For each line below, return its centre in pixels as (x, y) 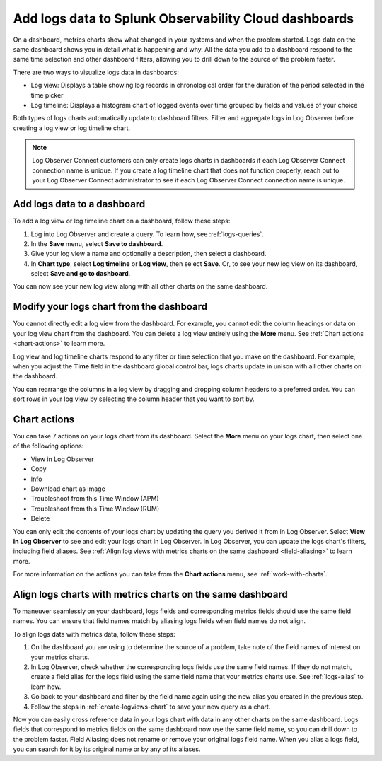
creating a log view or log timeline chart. (72, 128)
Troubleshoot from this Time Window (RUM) (95, 509)
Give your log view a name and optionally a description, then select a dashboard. (149, 254)
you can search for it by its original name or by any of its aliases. (107, 749)
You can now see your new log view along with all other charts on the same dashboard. (140, 286)
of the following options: (48, 446)
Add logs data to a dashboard (79, 204)
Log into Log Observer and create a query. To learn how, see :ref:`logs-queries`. (147, 234)
